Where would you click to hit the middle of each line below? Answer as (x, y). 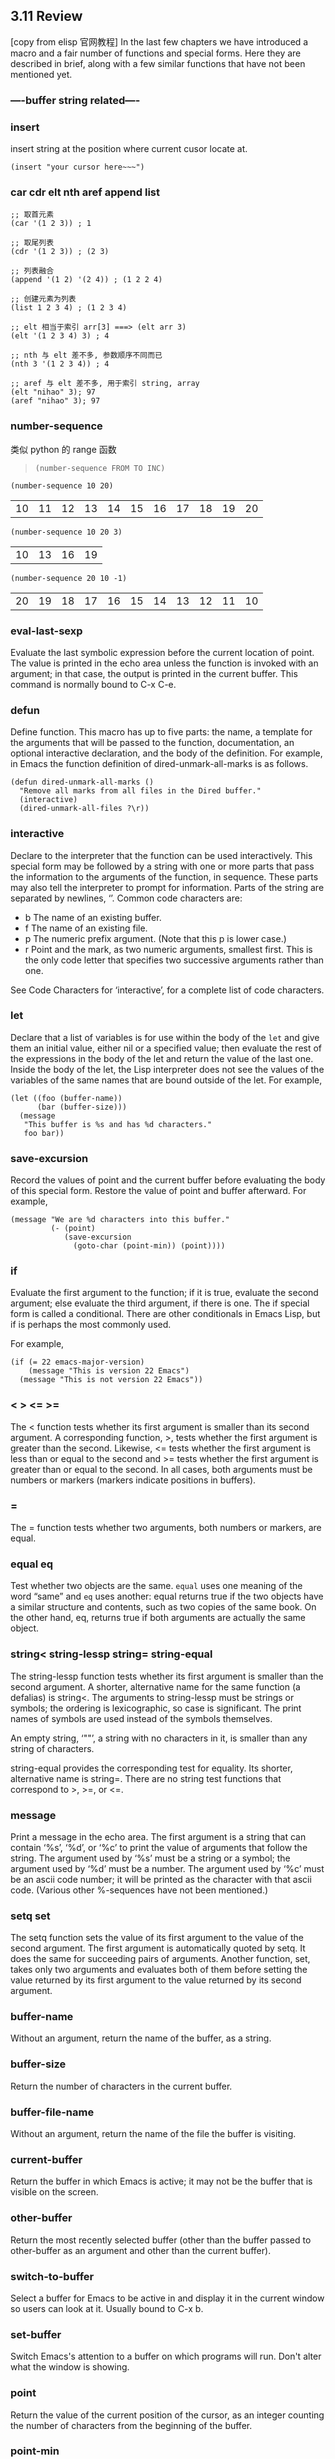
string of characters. (52, 1748)
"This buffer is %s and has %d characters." (118, 1124)
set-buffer (36, 2334)
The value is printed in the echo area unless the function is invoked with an (164, 663)
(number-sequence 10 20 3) (66, 532)
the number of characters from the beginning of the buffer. (131, 2425)
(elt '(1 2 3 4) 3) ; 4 (60, 336)
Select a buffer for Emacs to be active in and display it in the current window (167, 2298)
